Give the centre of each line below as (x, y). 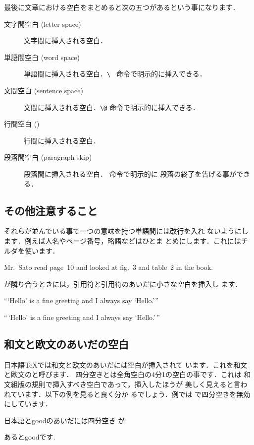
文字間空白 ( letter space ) (43, 24)
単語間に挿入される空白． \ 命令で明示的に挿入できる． (115, 74)
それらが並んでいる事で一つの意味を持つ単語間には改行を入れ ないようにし (126, 231)
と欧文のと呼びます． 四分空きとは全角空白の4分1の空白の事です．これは (123, 374)
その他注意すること (51, 210)
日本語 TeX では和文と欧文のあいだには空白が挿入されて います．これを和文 (126, 364)
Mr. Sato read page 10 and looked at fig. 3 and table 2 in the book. (109, 267)
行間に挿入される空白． (62, 140)
